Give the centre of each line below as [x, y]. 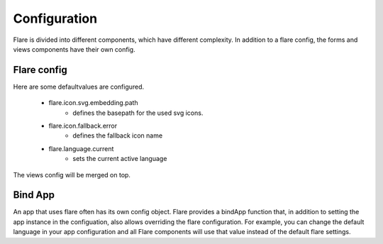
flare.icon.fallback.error [83, 126]
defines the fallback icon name [118, 135]
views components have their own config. [74, 49]
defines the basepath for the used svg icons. [138, 113]
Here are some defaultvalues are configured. [79, 87]
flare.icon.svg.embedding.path [93, 103]
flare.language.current [81, 148]
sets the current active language [120, 159]
